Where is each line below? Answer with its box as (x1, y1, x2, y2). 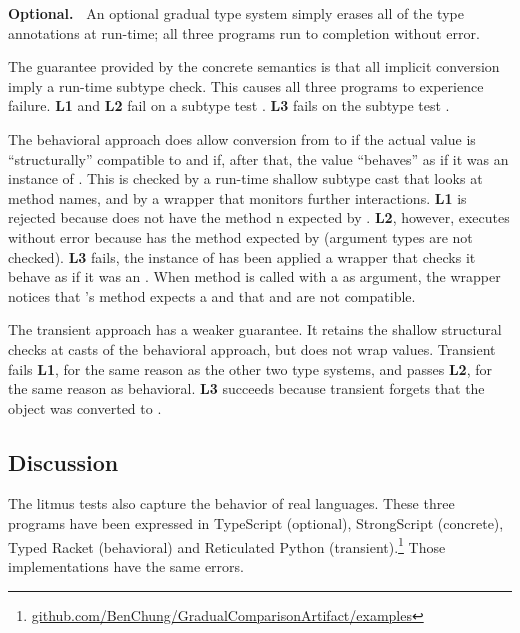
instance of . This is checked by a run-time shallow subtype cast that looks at (8, 168, 483, 189)
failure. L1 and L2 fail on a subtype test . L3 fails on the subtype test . (8, 95, 450, 116)
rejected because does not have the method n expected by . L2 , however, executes (8, 207, 510, 228)
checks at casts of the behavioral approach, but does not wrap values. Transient (8, 338, 496, 359)
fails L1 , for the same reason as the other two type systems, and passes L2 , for (8, 358, 492, 379)
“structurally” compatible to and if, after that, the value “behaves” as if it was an (8, 148, 509, 169)
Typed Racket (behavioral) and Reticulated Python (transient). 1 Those (8, 533, 446, 557)
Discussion (8, 446, 119, 477)
